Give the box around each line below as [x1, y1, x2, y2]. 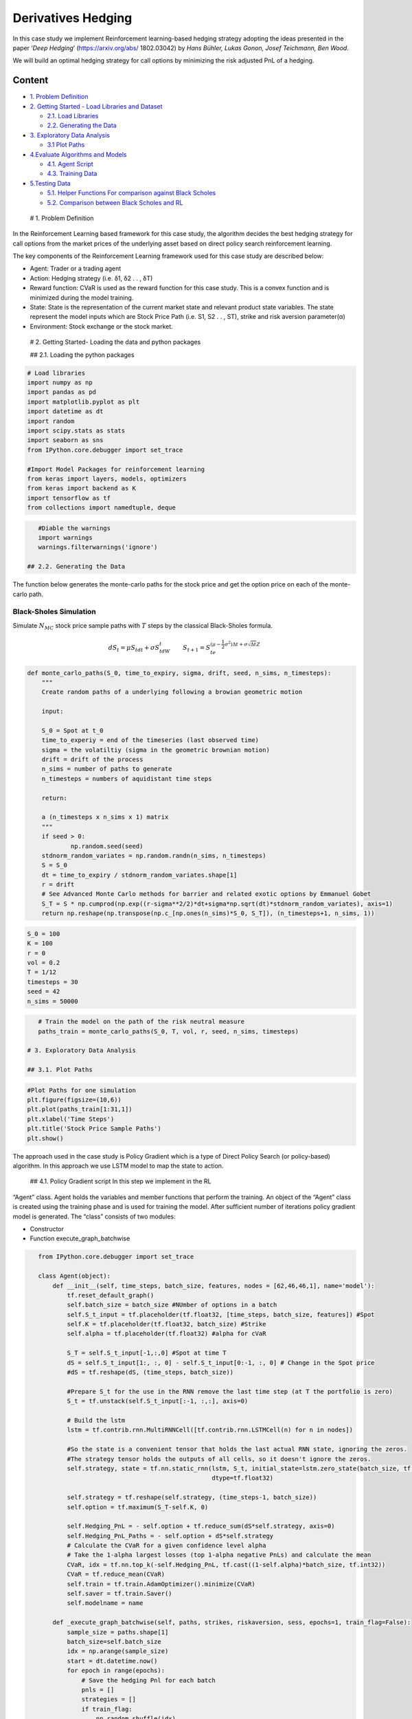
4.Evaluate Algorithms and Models [30, 150, 127, 158]
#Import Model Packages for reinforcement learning [27, 465, 205, 473]
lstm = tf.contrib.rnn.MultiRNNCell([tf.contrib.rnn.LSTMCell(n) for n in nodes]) [67, 1426, 354, 1434]
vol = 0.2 [27, 959, 60, 967]
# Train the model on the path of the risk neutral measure [38, 1018, 245, 1026]
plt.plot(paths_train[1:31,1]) [27, 1106, 133, 1113]
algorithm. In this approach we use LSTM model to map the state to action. [12, 1162, 224, 1170]
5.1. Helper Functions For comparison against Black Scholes [47, 189, 216, 197]
